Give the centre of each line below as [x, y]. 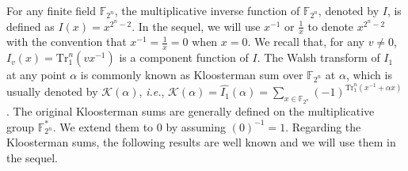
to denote [331, 26]
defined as [31, 26]
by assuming [196, 126]
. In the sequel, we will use [196, 26]
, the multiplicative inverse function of [207, 10]
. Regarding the [323, 126]
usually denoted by [52, 91]
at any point [36, 75]
